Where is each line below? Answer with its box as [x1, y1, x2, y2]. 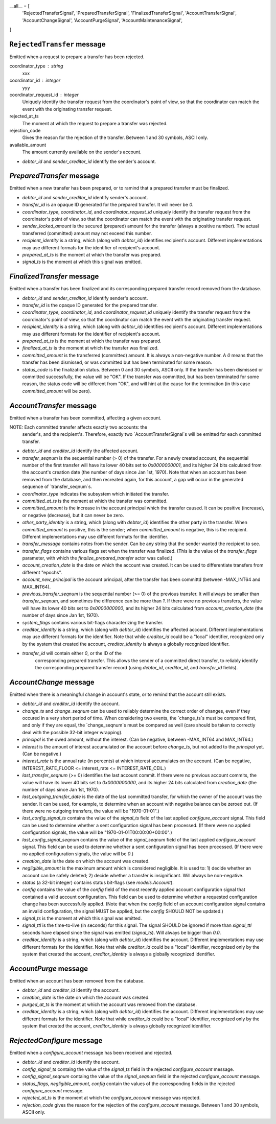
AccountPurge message [9, 964, 88, 973]
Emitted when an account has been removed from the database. [9, 977, 145, 983]
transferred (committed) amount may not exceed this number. [22, 230, 152, 236]
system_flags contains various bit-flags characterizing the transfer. [22, 619, 164, 625]
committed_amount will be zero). [22, 388, 91, 394]
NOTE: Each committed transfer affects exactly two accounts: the [9, 424, 148, 430]
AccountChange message [9, 677, 95, 687]
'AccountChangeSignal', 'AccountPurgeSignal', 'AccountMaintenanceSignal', [22, 17, 183, 23]
